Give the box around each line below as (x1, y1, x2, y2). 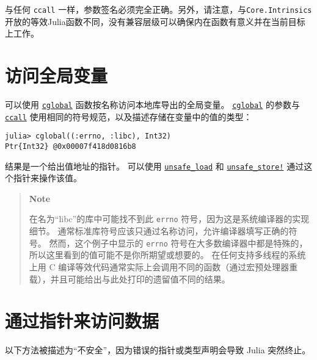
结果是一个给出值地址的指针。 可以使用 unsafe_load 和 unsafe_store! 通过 (5, 159, 304, 172)
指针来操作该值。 (13, 171, 82, 184)
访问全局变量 (5, 63, 108, 88)
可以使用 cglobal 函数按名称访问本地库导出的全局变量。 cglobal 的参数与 (5, 98, 300, 110)
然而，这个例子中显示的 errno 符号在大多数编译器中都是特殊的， (49, 236, 308, 249)
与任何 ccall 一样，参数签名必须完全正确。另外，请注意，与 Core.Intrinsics (5, 3, 312, 15)
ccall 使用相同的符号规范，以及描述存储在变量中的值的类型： (5, 110, 252, 123)
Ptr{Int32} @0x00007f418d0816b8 (5, 142, 136, 151)
